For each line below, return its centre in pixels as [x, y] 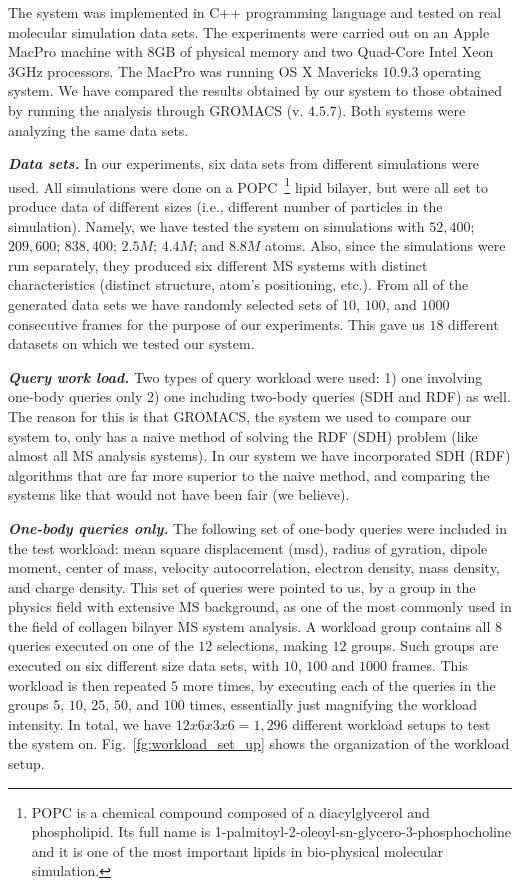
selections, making [272, 645]
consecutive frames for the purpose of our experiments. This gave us [216, 323]
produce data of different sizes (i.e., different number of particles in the [225, 206]
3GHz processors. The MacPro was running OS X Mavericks [193, 70]
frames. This [429, 665]
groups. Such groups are [425, 645]
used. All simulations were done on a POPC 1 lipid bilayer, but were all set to [248, 185]
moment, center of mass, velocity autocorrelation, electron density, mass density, [254, 567]
